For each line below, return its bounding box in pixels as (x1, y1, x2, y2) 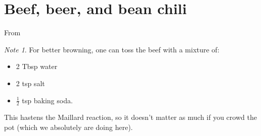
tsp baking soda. (22, 95, 73, 105)
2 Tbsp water (16, 61, 58, 72)
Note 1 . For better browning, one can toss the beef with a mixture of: (4, 44, 220, 54)
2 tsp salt (16, 78, 45, 88)
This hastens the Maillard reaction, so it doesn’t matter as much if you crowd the (4, 112, 257, 122)
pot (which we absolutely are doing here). (4, 121, 133, 132)
